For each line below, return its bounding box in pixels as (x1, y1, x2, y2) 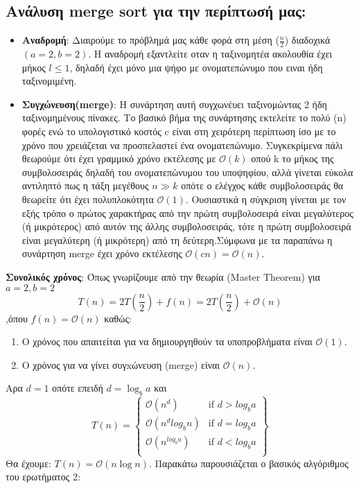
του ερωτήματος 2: (6, 469, 80, 484)
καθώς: (104, 311, 132, 325)
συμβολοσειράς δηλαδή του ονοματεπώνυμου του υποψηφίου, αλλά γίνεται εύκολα (21, 164, 353, 179)
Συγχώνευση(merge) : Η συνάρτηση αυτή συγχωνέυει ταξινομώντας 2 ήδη (21, 96, 327, 111)
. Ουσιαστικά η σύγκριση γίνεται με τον (185, 191, 347, 206)
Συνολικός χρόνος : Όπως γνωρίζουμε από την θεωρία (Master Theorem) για (6, 269, 320, 284)
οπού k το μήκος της (251, 151, 334, 166)
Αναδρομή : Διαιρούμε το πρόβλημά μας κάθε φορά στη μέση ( (21, 33, 279, 47)
